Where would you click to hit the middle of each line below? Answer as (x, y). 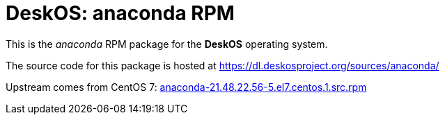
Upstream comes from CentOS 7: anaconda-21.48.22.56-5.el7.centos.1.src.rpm (186, 87)
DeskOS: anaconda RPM (120, 13)
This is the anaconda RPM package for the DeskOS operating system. (167, 44)
